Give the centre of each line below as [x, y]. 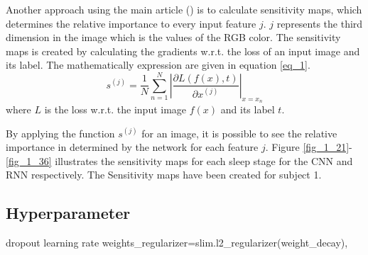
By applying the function [60, 133]
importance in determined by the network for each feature [132, 147]
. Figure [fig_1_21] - [309, 147]
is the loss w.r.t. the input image [115, 109]
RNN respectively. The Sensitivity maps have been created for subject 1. [164, 175]
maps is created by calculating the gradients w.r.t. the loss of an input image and [183, 51]
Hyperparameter [68, 213]
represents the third [320, 23]
